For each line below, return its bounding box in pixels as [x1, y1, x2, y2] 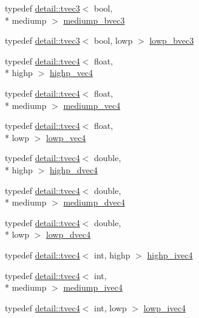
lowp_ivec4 [143, 301, 186, 314]
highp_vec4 [49, 66, 93, 79]
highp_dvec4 [49, 163, 98, 176]
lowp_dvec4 [46, 228, 91, 241]
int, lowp [94, 301, 127, 314]
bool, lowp [94, 34, 133, 47]
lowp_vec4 [46, 131, 86, 143]
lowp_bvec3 [149, 34, 194, 47]
